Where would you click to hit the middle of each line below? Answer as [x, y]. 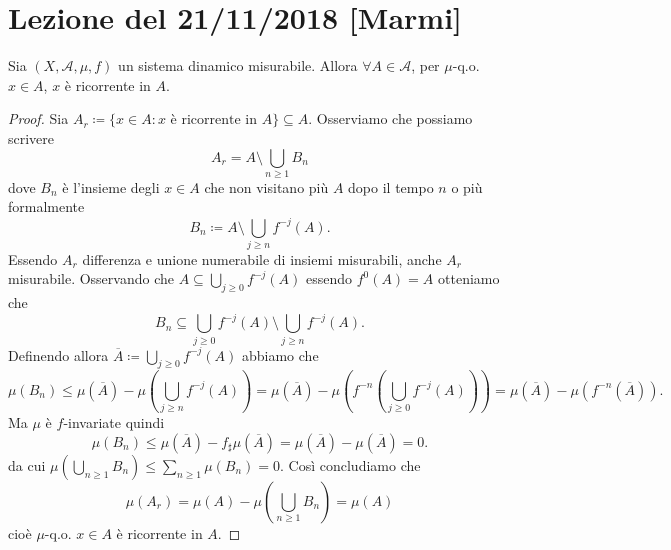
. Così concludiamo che [350, 464]
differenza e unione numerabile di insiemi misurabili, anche [262, 258]
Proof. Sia [38, 118]
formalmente [46, 206]
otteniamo [469, 278]
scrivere [31, 137]
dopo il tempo [391, 186]
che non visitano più [266, 186]
